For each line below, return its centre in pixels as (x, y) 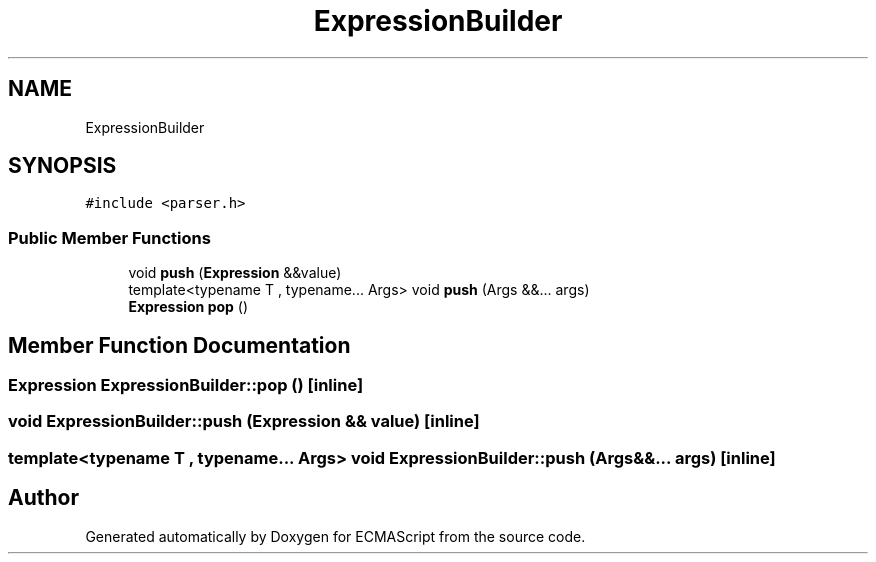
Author (43, 498)
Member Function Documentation (179, 345)
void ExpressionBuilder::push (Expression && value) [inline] (244, 421)
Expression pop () (188, 307)
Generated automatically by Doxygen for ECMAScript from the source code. (335, 536)
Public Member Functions (109, 237)
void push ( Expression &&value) (235, 273)
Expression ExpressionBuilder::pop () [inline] (186, 385)
